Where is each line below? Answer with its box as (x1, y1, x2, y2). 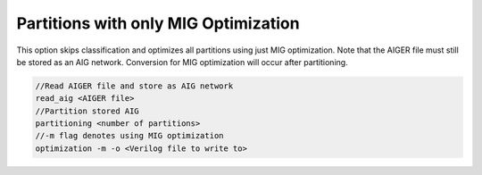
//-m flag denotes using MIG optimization (35, 130, 224, 141)
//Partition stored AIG (35, 105, 140, 116)
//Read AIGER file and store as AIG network (35, 80, 234, 91)
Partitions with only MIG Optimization (16, 13, 300, 33)
